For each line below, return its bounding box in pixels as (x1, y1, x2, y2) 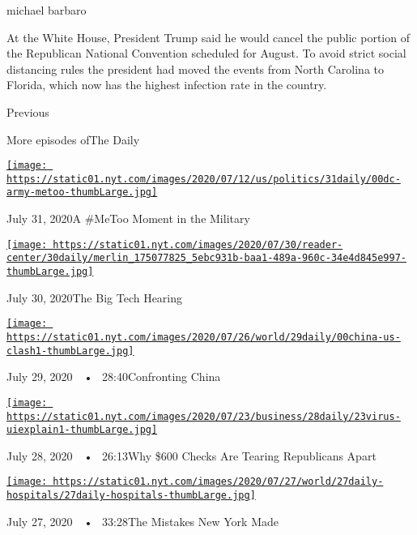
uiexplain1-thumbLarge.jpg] (6, 424, 158, 436)
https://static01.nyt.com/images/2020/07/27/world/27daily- (53, 476, 384, 488)
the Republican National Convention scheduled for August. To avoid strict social (6, 45, 406, 62)
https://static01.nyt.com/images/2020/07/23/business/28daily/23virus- (6, 410, 401, 422)
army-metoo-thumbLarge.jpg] (6, 186, 158, 199)
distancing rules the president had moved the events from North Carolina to (6, 60, 385, 77)
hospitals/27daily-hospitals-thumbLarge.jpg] (6, 490, 256, 502)
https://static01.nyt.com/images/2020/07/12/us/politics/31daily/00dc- (6, 173, 401, 185)
